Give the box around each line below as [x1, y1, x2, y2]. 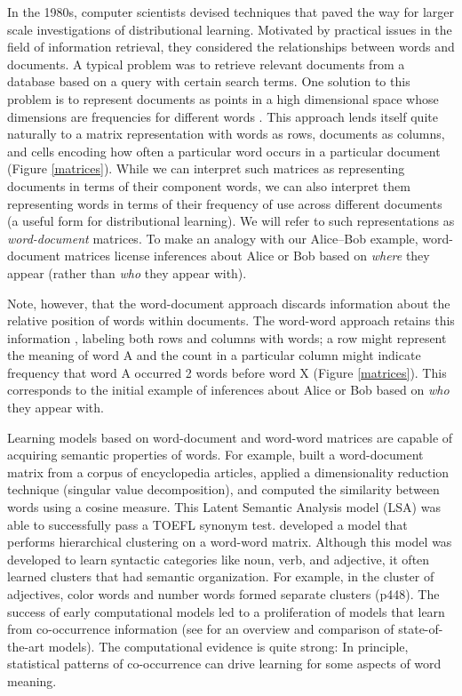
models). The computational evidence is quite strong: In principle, [48, 636, 409, 655]
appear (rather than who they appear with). [7, 263, 247, 282]
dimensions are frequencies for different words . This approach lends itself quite [7, 107, 438, 125]
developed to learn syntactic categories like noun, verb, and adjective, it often [7, 549, 430, 568]
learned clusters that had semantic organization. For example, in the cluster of [7, 567, 434, 586]
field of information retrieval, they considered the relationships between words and [7, 37, 455, 56]
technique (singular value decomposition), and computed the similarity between [7, 480, 440, 499]
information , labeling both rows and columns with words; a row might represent [7, 328, 447, 347]
